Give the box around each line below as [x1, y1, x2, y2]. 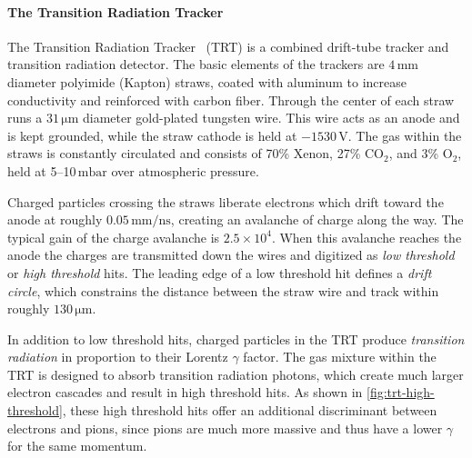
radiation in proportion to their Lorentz [7, 347, 228, 366]
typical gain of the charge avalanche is [7, 227, 220, 246]
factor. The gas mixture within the [243, 347, 437, 366]
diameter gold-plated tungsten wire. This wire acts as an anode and [82, 108, 460, 127]
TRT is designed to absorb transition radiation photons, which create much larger [7, 364, 464, 383]
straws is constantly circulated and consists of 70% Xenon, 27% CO [7, 144, 384, 163]
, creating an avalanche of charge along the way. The [170, 210, 464, 229]
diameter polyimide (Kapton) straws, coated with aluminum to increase [7, 72, 407, 91]
